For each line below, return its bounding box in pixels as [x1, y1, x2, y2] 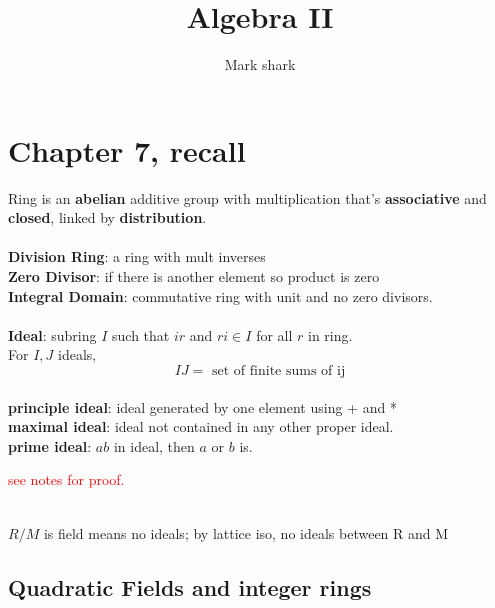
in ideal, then [113, 435, 195, 456]
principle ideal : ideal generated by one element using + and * [8, 396, 397, 417]
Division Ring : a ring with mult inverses [8, 246, 266, 267]
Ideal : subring [8, 324, 97, 345]
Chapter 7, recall [8, 129, 246, 170]
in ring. [308, 324, 353, 345]
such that [112, 324, 170, 345]
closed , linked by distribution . [8, 207, 207, 228]
